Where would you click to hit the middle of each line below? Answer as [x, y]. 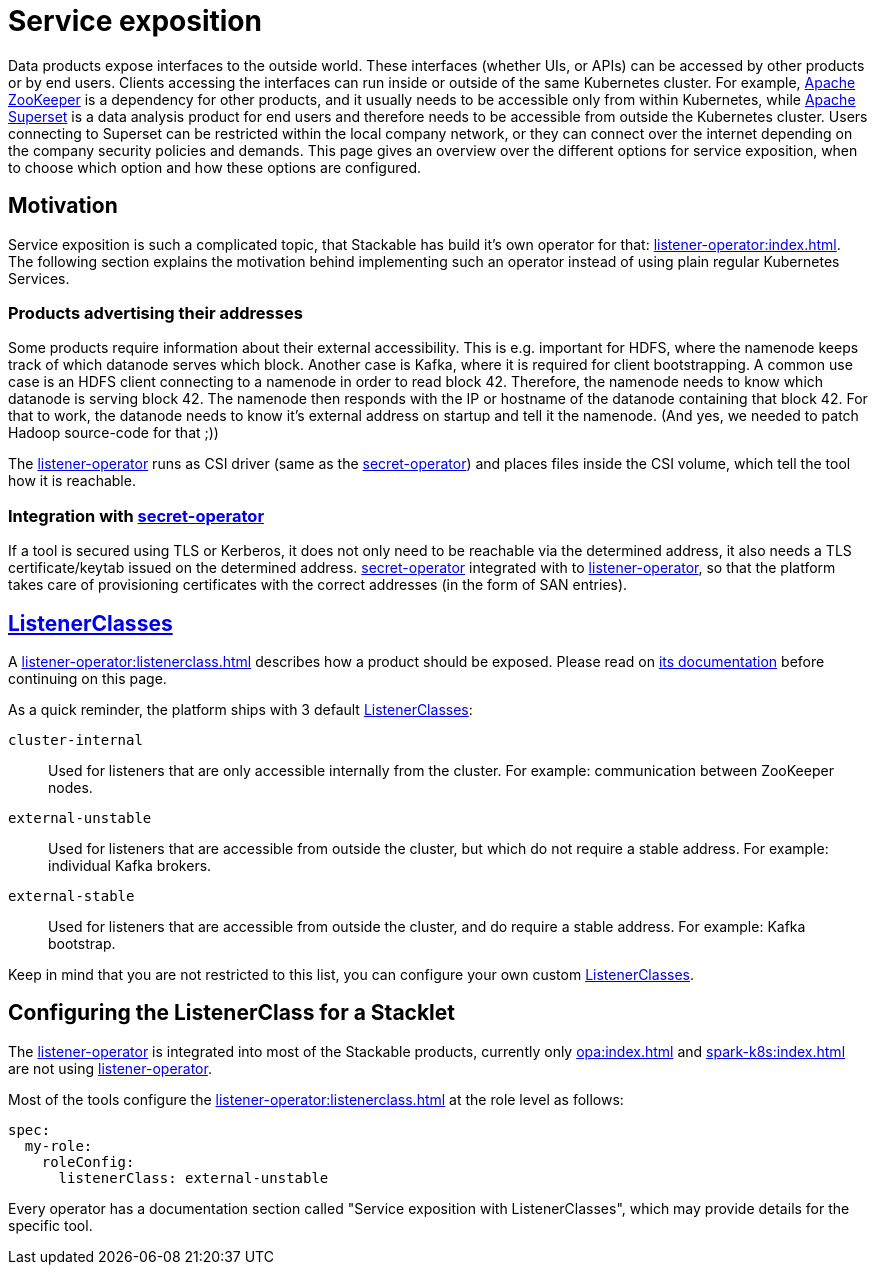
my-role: [58, 1145]
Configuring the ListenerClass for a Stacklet [232, 1013]
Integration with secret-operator [136, 515]
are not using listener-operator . [110, 1068]
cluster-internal [75, 739]
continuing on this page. [87, 678]
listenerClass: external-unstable [193, 1177]
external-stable [71, 895]
